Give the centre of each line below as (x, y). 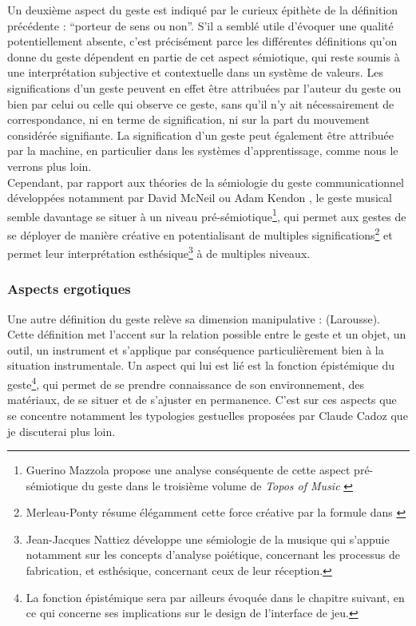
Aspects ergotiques (69, 289)
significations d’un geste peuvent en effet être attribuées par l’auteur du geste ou (204, 87)
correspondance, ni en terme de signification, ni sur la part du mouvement (188, 119)
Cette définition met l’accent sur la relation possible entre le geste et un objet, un (207, 334)
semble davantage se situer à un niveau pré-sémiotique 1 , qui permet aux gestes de (207, 215)
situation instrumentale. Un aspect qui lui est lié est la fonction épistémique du (201, 365)
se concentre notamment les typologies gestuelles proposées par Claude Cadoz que (208, 415)
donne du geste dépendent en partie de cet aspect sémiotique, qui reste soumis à (204, 56)
